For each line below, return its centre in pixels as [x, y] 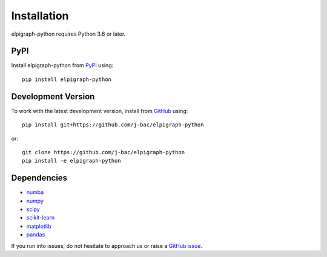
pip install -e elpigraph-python [71, 161]
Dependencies [39, 178]
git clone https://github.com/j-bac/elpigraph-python [103, 152]
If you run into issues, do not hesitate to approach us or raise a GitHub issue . [107, 246]
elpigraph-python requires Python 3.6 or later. [68, 34]
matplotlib [39, 226]
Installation [40, 16]
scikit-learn [40, 218]
